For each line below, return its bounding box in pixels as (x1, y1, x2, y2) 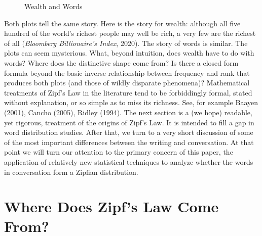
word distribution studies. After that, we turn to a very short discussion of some (4, 127, 253, 137)
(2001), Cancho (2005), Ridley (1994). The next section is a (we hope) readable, (4, 107, 252, 117)
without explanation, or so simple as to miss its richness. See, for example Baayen (4, 97, 258, 108)
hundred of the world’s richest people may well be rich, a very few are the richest (4, 28, 256, 38)
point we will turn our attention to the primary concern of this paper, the (4, 147, 233, 157)
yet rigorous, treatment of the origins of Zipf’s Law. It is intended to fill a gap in (4, 117, 254, 127)
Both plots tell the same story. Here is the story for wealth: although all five (4, 18, 241, 28)
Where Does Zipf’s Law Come (4, 196, 219, 217)
